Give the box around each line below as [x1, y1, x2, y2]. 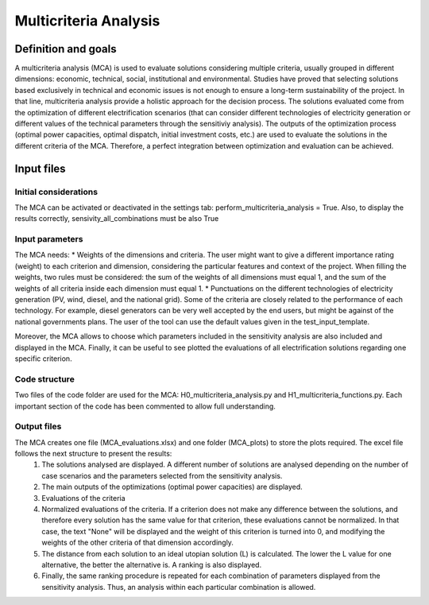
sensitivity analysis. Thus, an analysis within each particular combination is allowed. [41, 582, 316, 591]
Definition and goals [14, 42, 117, 56]
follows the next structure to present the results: [14, 449, 172, 459]
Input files [14, 161, 67, 175]
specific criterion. [14, 354, 72, 363]
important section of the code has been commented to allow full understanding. [14, 401, 276, 411]
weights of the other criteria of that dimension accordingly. [41, 537, 234, 548]
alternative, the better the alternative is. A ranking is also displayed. [41, 560, 262, 569]
